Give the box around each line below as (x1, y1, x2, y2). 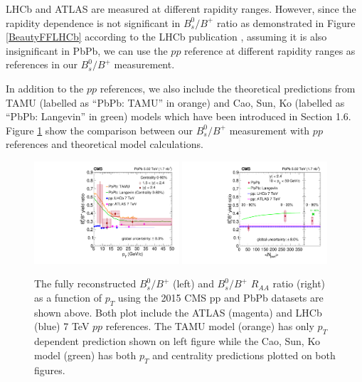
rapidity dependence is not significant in (6, 15, 181, 30)
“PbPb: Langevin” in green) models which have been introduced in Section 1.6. (6, 109, 351, 124)
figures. (34, 362, 65, 377)
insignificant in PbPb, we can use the (6, 43, 168, 58)
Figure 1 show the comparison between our (6, 122, 193, 137)
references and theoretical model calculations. (6, 137, 203, 152)
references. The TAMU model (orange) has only (105, 319, 314, 334)
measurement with (229, 122, 310, 137)
